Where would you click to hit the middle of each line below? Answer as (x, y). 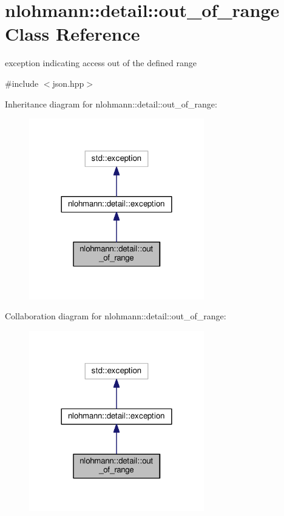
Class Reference (73, 34)
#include (22, 83)
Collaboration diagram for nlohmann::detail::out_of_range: (116, 316)
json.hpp (68, 83)
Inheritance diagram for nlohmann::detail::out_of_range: (111, 104)
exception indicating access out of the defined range (101, 63)
